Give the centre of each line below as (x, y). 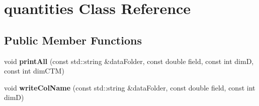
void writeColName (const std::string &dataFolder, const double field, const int (130, 87)
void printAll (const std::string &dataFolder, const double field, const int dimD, (129, 61)
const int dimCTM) (34, 71)
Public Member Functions (73, 40)
